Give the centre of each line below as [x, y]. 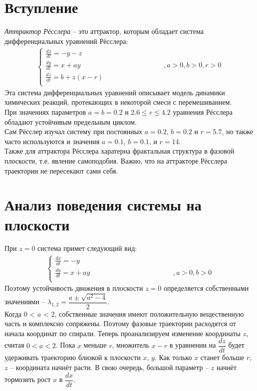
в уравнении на [193, 345]
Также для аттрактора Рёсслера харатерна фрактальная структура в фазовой [120, 151]
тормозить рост [28, 379]
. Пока [65, 345]
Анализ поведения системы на [103, 205]
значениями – [25, 301]
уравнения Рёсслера [203, 111]
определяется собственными [206, 288]
